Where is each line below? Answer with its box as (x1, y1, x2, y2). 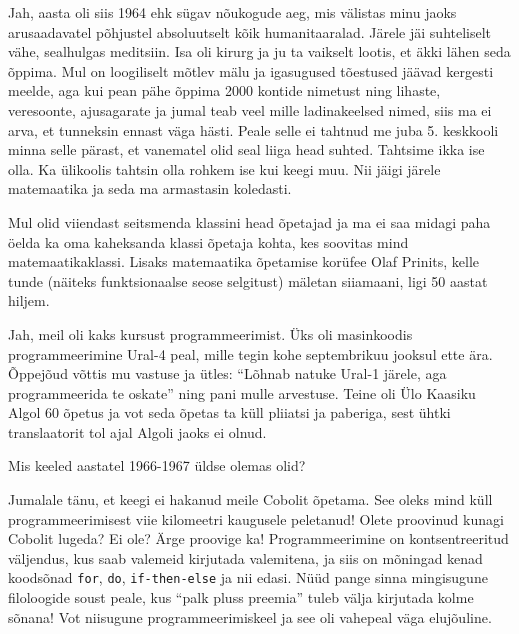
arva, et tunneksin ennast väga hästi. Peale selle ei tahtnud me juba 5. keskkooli (8, 119, 499, 140)
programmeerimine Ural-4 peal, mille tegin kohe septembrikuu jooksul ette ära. (8, 343, 493, 364)
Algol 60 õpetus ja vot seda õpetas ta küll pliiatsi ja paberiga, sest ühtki (8, 402, 451, 423)
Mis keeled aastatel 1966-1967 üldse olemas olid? (8, 455, 306, 476)
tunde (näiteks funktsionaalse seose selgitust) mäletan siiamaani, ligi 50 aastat (8, 270, 488, 291)
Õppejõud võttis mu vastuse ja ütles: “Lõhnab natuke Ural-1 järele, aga (8, 363, 447, 384)
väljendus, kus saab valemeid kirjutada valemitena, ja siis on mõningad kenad (8, 547, 483, 568)
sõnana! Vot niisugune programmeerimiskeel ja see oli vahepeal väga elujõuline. (8, 606, 492, 627)
